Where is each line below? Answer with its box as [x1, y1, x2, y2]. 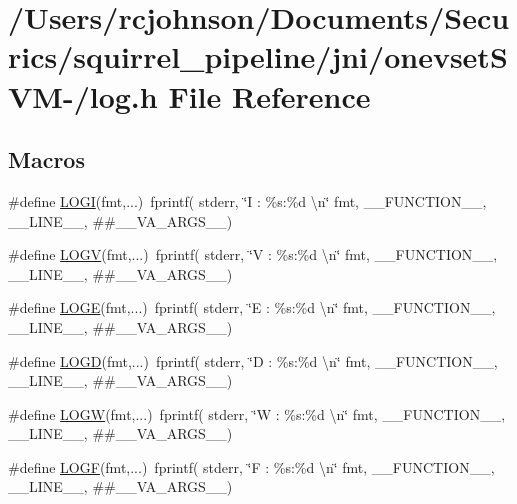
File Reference [168, 75, 371, 116]
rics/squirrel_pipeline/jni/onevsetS [8, 36, 508, 77]
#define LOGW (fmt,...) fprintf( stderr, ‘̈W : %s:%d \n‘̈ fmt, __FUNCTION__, [8, 403, 506, 424]
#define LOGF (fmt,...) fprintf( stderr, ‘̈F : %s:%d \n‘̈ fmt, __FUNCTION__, [8, 456, 495, 477]
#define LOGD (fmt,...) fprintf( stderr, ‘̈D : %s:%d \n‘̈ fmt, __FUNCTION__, [8, 350, 498, 371]
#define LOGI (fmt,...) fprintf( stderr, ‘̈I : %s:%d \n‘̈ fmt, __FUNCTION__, [8, 190, 487, 211]
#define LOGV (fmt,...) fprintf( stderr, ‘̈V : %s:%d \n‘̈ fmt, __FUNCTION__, [8, 244, 498, 265]
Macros [8, 144, 85, 175]
